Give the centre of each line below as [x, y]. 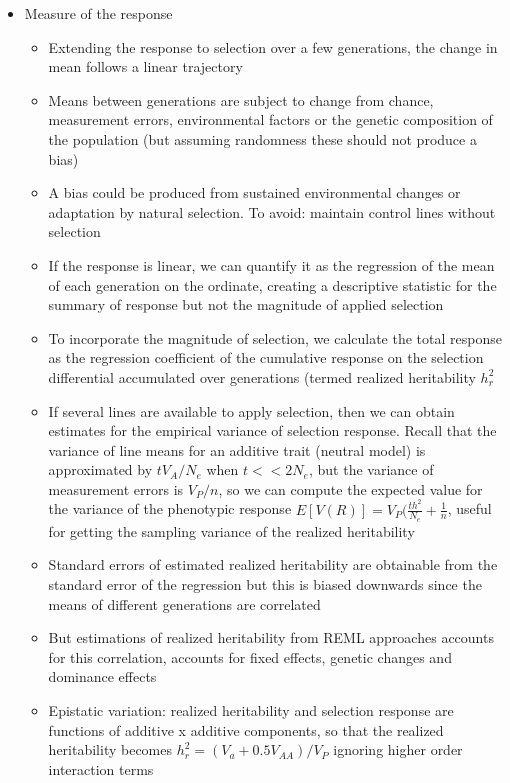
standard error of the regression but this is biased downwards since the [265, 583]
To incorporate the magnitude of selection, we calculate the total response [275, 337]
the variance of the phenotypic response [170, 508]
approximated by [100, 469]
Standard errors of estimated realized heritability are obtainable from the [273, 564]
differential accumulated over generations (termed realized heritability [262, 376]
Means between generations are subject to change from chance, [241, 99]
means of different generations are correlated [184, 603]
